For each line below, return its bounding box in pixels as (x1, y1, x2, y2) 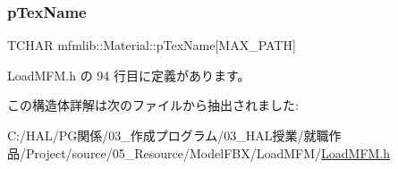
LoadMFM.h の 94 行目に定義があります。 (7, 65, 250, 84)
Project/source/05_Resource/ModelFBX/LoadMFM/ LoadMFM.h (25, 143, 391, 162)
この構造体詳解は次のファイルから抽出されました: (7, 96, 299, 114)
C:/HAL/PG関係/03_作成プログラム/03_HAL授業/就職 (7, 126, 329, 144)
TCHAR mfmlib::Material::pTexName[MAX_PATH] (7, 36, 296, 55)
